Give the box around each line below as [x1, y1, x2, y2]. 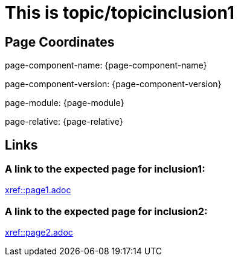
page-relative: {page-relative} [5, 116, 123, 127]
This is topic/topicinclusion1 [5, 2, 234, 23]
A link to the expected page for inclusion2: [5, 205, 208, 217]
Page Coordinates [5, 34, 115, 50]
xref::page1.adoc [5, 185, 71, 196]
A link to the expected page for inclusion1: [5, 163, 205, 176]
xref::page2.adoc [5, 227, 73, 238]
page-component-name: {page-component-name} [5, 60, 207, 71]
